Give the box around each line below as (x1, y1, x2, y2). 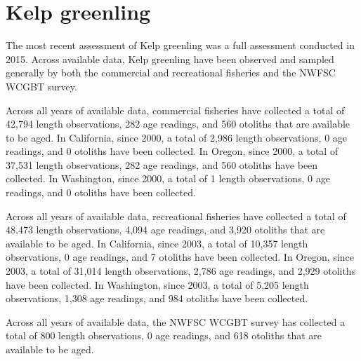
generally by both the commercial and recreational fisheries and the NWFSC (6, 65, 336, 80)
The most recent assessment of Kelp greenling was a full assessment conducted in (6, 38, 355, 53)
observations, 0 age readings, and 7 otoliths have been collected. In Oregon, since (6, 250, 354, 264)
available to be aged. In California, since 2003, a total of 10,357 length (6, 236, 308, 250)
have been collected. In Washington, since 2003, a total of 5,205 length (6, 277, 309, 292)
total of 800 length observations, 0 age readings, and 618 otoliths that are (6, 328, 322, 343)
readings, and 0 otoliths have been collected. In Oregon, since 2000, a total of (6, 144, 339, 158)
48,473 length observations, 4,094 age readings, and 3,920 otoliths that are (6, 222, 325, 237)
